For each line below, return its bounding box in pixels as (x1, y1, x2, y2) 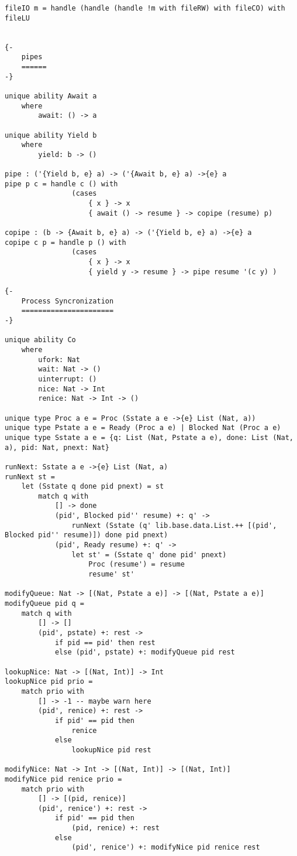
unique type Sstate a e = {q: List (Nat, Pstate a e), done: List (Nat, (5, 433, 293, 442)
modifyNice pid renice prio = (5, 775, 122, 783)
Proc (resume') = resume (88, 560, 185, 569)
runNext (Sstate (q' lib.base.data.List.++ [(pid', (71, 521, 277, 530)
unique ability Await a (5, 91, 97, 100)
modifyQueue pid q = (5, 599, 85, 608)
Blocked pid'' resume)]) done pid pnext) (5, 531, 168, 540)
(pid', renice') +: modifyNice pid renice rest (71, 843, 260, 852)
